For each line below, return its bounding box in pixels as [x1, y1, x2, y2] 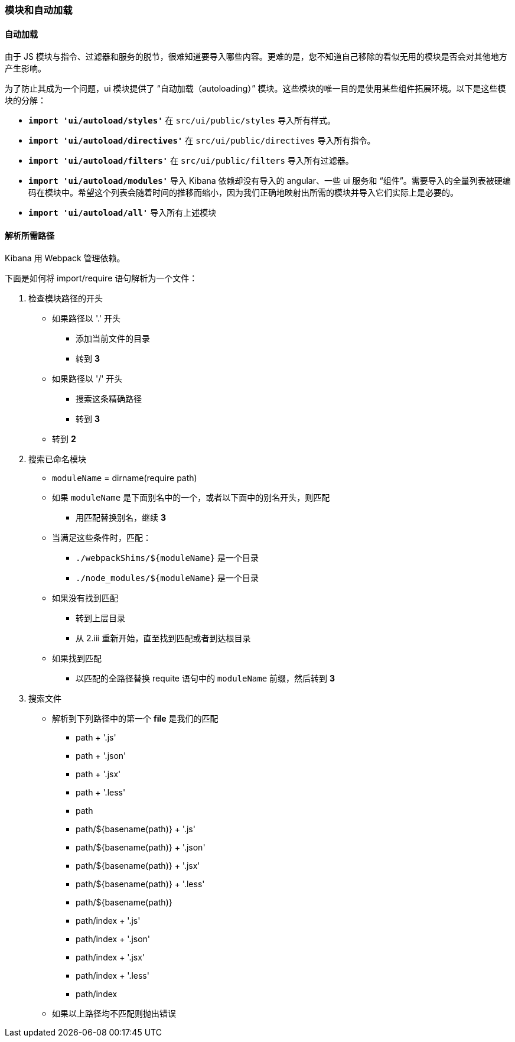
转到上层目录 [76, 613, 125, 624]
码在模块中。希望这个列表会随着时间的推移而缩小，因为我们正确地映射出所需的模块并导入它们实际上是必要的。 [28, 187, 458, 198]
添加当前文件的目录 [76, 333, 150, 344]
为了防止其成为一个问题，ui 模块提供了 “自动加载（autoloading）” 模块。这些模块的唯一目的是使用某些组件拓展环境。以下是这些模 [5, 83, 506, 94]
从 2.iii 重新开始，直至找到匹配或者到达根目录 [76, 633, 251, 644]
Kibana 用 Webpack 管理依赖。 [5, 253, 125, 264]
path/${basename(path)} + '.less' [76, 879, 205, 890]
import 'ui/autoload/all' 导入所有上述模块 [28, 207, 217, 218]
